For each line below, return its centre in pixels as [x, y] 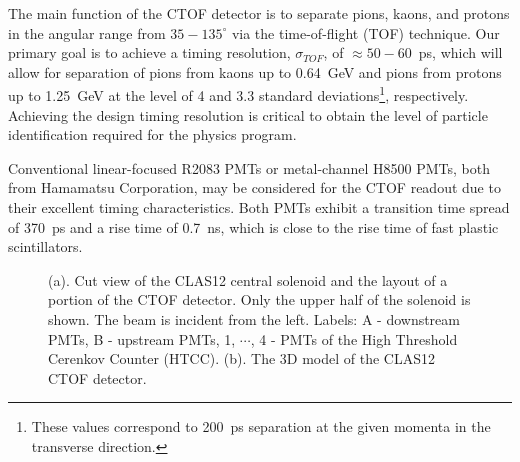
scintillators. [45, 246]
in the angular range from [87, 32]
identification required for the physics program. [152, 134]
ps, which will [460, 52]
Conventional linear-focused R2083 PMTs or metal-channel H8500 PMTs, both [249, 167]
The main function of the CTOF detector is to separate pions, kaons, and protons [259, 13]
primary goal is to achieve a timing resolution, [149, 52]
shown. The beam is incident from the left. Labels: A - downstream [254, 318]
